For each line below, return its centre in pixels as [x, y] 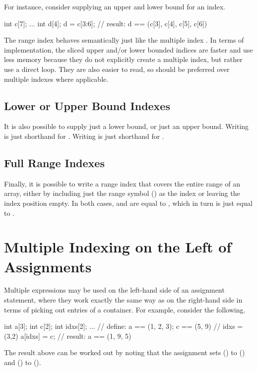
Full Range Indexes [54, 162]
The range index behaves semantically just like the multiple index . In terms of [124, 40]
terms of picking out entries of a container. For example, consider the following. [125, 309]
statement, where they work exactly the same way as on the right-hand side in [123, 300]
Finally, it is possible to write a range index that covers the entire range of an [122, 183]
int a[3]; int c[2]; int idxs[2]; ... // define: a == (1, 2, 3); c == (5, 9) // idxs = [124, 326]
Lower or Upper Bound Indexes [87, 105]
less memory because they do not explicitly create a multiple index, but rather [123, 59]
